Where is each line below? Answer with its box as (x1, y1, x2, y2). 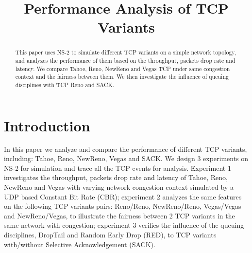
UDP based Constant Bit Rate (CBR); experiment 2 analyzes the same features (4, 191, 242, 201)
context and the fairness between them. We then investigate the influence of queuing (15, 72, 229, 81)
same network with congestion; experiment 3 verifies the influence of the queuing (4, 220, 244, 230)
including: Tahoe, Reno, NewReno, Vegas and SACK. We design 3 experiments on (4, 153, 249, 163)
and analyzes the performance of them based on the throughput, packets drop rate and (15, 56, 235, 65)
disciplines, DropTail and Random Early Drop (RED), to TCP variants (4, 229, 217, 239)
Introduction (4, 115, 90, 135)
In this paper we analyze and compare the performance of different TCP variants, (4, 144, 247, 154)
